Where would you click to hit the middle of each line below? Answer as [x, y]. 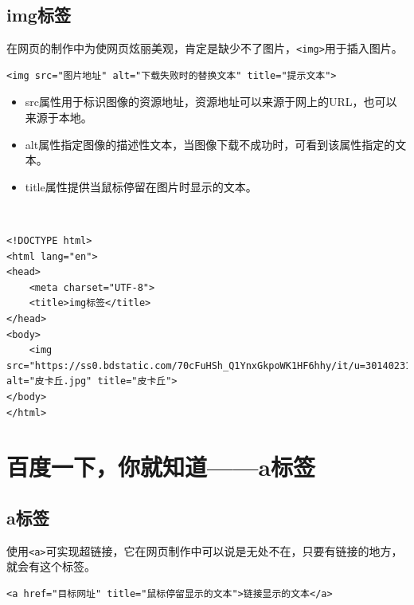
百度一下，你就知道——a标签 [161, 467]
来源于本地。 [59, 118]
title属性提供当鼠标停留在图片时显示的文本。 [141, 186]
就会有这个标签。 [51, 566]
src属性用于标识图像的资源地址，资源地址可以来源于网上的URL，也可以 [211, 102]
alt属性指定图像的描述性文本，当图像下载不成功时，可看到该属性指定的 [210, 144]
